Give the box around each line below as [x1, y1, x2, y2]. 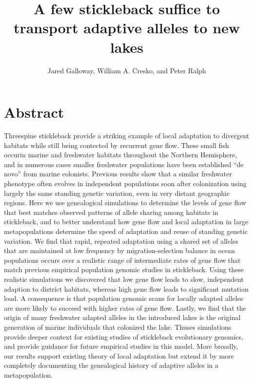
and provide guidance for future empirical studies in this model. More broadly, [4, 341, 238, 351]
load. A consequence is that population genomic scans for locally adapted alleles [4, 293, 243, 303]
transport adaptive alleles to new [13, 18, 240, 38]
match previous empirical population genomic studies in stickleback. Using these [4, 264, 244, 275]
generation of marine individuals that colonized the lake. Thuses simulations [4, 321, 232, 332]
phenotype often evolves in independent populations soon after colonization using [4, 178, 247, 188]
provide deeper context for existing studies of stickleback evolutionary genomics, [4, 331, 243, 341]
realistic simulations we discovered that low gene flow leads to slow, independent [4, 274, 244, 284]
